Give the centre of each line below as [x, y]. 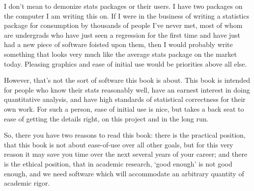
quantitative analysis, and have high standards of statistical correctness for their [125, 99]
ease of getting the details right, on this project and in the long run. [106, 118]
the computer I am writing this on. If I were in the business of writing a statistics [127, 15]
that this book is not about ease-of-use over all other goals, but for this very [119, 144]
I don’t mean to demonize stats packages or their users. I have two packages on [123, 6]
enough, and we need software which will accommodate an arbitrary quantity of [124, 173]
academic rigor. [27, 183]
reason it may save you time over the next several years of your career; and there [126, 154]
